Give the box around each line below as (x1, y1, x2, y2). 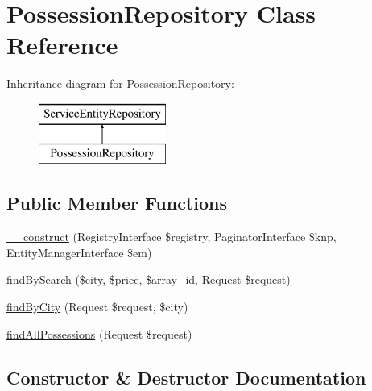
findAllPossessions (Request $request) (6, 325, 192, 342)
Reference (6, 28, 118, 61)
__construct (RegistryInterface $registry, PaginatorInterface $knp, (6, 228, 337, 245)
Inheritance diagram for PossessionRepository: (6, 75, 234, 92)
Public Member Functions (6, 190, 227, 215)
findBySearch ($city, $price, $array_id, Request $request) (6, 271, 291, 288)
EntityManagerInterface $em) (6, 243, 152, 260)
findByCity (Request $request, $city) (6, 298, 188, 315)
